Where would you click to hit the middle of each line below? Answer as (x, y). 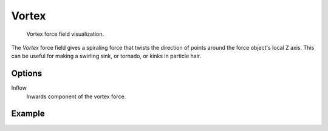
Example (28, 114)
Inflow (19, 88)
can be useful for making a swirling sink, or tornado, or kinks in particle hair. (106, 56)
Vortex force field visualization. (65, 34)
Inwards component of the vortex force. (76, 96)
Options (27, 74)
